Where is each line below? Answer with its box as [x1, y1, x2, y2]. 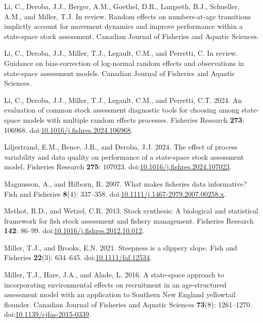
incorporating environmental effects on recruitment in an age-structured [4, 279, 227, 290]
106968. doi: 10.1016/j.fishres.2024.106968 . [4, 124, 133, 135]
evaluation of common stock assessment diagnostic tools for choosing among [4, 104, 239, 115]
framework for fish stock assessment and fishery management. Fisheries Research [4, 215, 254, 226]
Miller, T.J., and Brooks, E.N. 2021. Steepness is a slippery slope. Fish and [4, 242, 237, 253]
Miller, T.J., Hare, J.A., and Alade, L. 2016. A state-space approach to [4, 269, 224, 280]
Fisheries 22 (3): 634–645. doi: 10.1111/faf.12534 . [4, 252, 152, 263]
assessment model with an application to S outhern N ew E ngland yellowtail [4, 289, 236, 300]
